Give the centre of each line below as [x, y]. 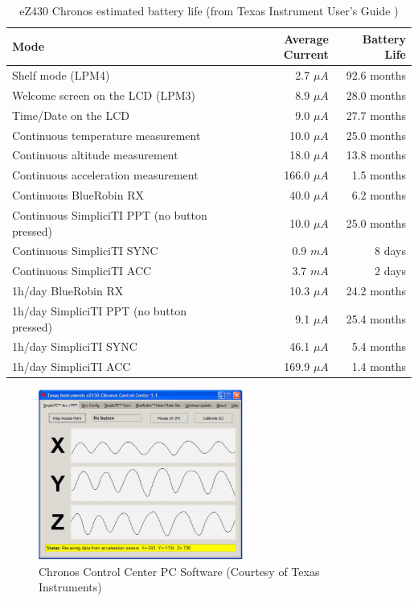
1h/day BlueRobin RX [68, 291]
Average [306, 38]
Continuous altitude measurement [95, 155]
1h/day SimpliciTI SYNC [75, 346]
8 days [390, 251]
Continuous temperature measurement [107, 135]
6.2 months [379, 195]
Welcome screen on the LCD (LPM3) [104, 95]
